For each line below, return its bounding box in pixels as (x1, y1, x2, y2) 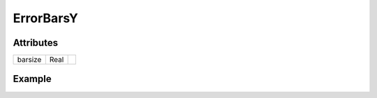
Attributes (13, 37, 59, 49)
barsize (17, 55, 42, 65)
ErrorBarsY (13, 10, 78, 26)
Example (13, 73, 52, 85)
